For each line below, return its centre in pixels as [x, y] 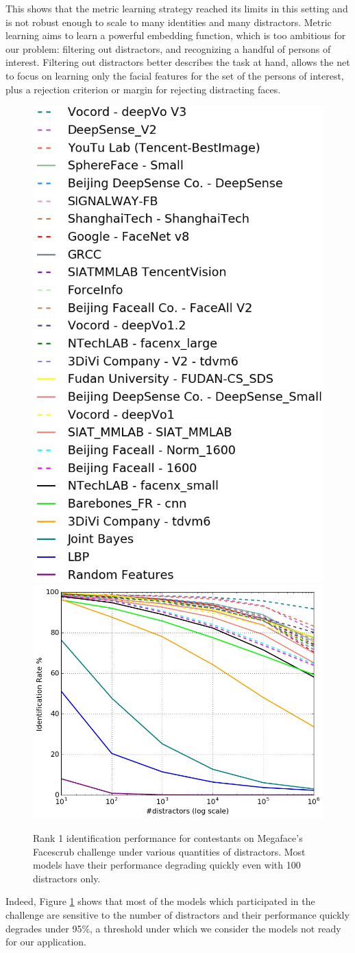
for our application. [46, 942]
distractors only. [67, 878]
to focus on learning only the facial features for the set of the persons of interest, [175, 75]
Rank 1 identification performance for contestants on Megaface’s [168, 838]
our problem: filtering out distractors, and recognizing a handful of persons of [168, 48]
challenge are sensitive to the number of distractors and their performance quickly [177, 915]
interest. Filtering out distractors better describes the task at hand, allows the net [178, 62]
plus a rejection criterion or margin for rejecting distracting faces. [143, 89]
